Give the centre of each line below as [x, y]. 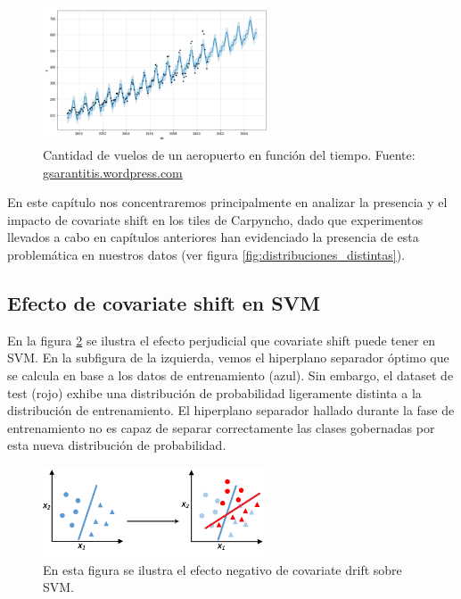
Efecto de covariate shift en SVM [164, 303]
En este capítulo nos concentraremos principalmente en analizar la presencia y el [227, 202]
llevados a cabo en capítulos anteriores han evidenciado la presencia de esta [213, 237]
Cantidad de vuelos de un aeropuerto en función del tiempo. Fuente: [229, 155]
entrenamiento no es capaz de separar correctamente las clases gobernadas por [221, 427]
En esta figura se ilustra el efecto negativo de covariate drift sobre [222, 569]
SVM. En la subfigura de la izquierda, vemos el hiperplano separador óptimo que [228, 358]
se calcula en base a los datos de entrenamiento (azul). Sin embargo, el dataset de [230, 375]
